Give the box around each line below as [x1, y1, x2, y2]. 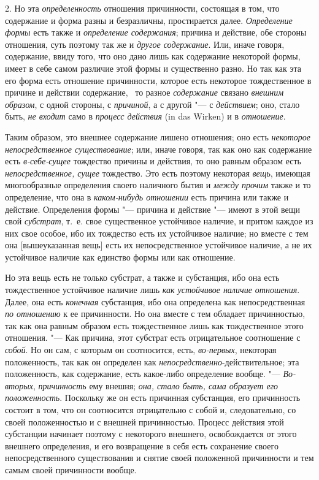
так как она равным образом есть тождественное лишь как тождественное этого [5, 319, 304, 332]
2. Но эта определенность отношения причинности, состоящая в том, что [5, 2, 280, 14]
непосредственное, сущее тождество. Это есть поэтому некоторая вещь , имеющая [5, 166, 310, 179]
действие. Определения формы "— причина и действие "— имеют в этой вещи [5, 202, 301, 215]
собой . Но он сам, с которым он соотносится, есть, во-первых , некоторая [5, 343, 277, 356]
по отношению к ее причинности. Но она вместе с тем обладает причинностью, [5, 307, 306, 320]
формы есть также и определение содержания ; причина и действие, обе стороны [5, 26, 307, 39]
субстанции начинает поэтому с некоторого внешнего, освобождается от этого [5, 427, 297, 440]
